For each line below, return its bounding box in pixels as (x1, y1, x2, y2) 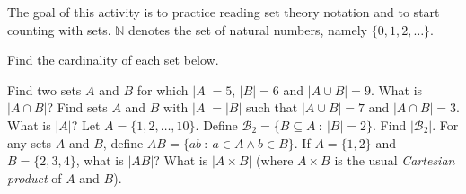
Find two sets (7, 80, 82, 99)
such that (246, 98, 298, 117)
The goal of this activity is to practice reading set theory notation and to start (7, 3, 440, 21)
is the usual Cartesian (334, 151, 455, 170)
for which (136, 80, 189, 99)
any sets (7, 133, 52, 152)
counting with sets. (7, 20, 111, 39)
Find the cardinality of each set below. (7, 50, 219, 69)
